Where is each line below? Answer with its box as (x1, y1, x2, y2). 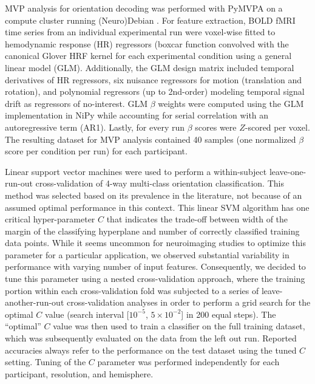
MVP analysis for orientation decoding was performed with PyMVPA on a (5, 2, 283, 14)
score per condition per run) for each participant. (5, 145, 188, 157)
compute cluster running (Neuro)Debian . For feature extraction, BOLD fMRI (5, 13, 296, 26)
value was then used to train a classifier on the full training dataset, (53, 320, 305, 332)
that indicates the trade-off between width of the (106, 213, 288, 225)
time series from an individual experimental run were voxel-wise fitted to (5, 26, 276, 38)
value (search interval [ (45, 307, 129, 320)
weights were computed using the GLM (158, 97, 304, 109)
